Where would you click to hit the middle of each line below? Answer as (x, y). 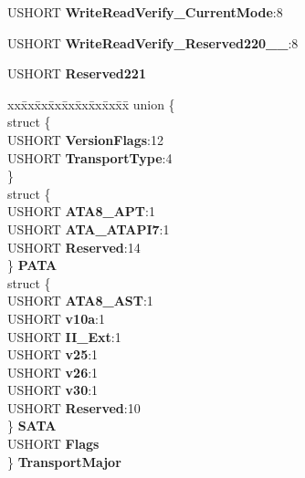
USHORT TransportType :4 (90, 157)
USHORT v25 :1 (53, 354)
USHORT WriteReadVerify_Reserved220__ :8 (153, 42)
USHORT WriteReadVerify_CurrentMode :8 (145, 12)
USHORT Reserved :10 (74, 407)
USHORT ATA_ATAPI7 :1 (89, 229)
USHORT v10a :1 (56, 318)
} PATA (32, 265)
